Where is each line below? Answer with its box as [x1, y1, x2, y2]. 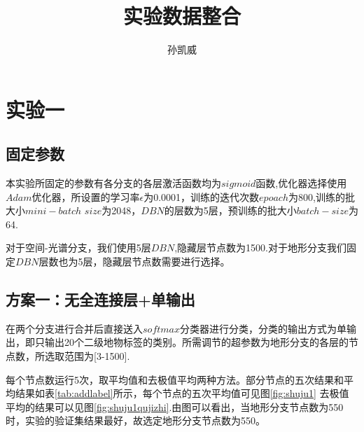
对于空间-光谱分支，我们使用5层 [6, 240, 151, 255]
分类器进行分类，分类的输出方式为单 [180, 321, 347, 335]
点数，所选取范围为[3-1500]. [6, 349, 130, 363]
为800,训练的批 [288, 189, 355, 204]
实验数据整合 [122, 1, 241, 30]
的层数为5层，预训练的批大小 [164, 203, 297, 218]
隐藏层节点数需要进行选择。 [102, 254, 230, 269]
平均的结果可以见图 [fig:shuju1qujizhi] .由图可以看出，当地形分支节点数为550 [6, 399, 344, 414]
